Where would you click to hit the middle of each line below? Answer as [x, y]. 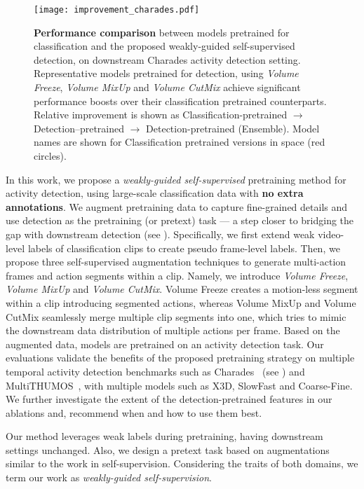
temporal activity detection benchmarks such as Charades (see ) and [155, 371]
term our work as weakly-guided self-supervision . [109, 477]
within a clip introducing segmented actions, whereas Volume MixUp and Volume [181, 302]
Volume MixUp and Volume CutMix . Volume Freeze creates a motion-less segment [182, 289]
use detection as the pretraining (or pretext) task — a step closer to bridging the [180, 220]
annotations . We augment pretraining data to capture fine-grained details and [177, 206]
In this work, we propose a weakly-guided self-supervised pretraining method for [176, 179]
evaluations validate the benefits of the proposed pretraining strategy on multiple [180, 358]
